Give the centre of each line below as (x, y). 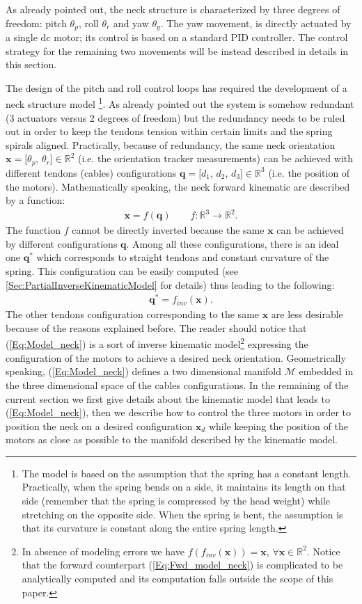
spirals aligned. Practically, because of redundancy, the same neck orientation (171, 144)
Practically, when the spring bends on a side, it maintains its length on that (184, 487)
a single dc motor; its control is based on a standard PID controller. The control (177, 37)
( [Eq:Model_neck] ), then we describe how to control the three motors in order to (179, 412)
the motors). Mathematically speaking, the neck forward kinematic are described (178, 186)
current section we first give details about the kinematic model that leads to (168, 398)
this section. (31, 64)
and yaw (131, 23)
